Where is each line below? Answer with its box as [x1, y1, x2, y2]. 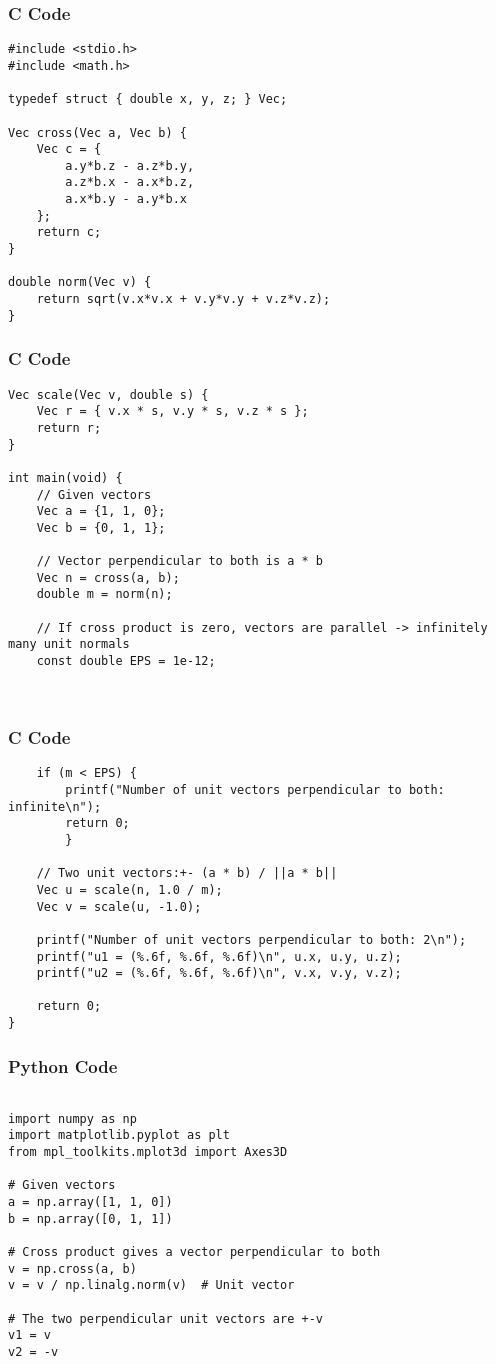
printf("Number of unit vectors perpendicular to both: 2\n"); [36, 932, 467, 947]
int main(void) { [8, 470, 123, 485]
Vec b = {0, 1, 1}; [36, 520, 166, 535]
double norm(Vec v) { [8, 275, 152, 290]
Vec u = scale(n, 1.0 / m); [36, 882, 223, 897]
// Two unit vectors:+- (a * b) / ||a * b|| [36, 866, 338, 881]
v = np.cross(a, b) [8, 1261, 137, 1276]
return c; [36, 225, 102, 240]
